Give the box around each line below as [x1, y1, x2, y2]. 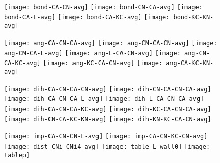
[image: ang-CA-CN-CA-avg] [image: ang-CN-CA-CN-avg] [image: [4, 39, 217, 47]
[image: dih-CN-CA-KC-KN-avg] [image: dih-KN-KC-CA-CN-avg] [4, 115, 211, 123]
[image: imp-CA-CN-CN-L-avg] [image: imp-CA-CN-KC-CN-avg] [4, 133, 208, 140]
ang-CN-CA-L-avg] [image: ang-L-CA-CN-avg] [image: [4, 49, 181, 57]
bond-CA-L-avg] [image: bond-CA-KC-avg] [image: [4, 13, 170, 21]
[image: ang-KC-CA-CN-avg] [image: [43, 59, 163, 67]
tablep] [4, 151, 30, 159]
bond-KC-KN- [173, 13, 214, 21]
